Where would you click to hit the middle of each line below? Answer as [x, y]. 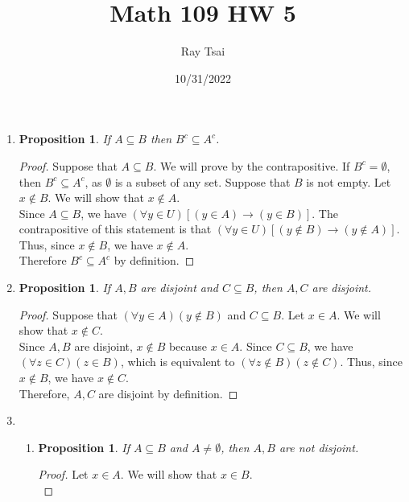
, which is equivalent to [178, 362]
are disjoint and [179, 288]
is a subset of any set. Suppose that [202, 181]
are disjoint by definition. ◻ [168, 393]
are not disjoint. [319, 447]
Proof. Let [63, 474]
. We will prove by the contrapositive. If [252, 165]
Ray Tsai [203, 51]
